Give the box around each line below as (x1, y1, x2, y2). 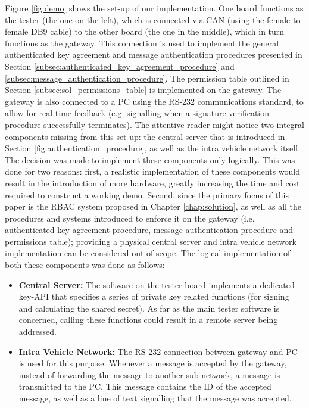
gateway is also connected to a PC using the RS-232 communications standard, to (5, 95, 304, 107)
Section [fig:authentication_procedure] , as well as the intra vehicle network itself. (5, 142, 301, 154)
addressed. (18, 325, 57, 338)
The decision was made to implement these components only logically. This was (5, 153, 295, 166)
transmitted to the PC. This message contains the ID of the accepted (18, 380, 271, 393)
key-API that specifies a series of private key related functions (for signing (18, 290, 289, 303)
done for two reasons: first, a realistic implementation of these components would (5, 165, 301, 177)
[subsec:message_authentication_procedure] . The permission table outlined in (5, 71, 289, 84)
